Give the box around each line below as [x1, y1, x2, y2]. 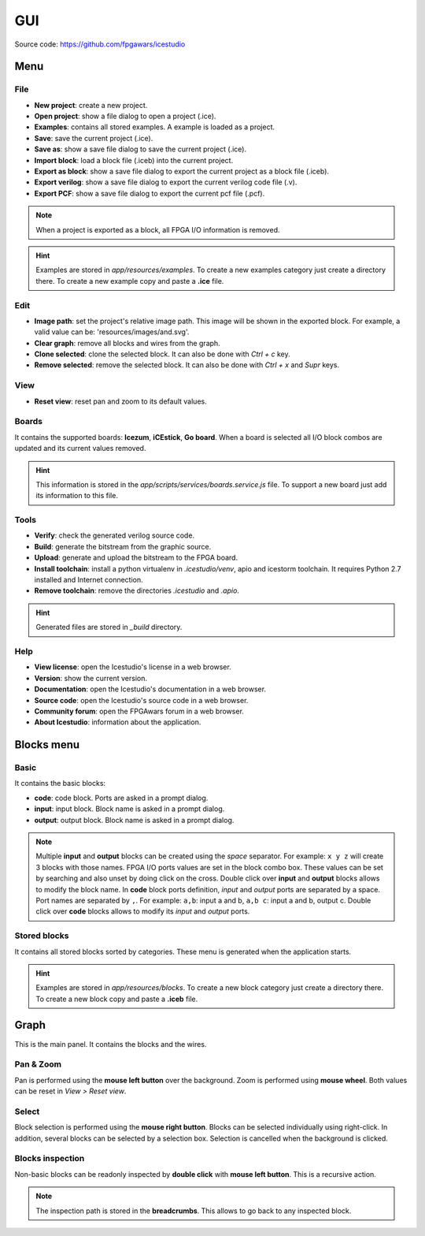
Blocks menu [14, 738, 80, 752]
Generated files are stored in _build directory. [35, 623, 183, 632]
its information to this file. [35, 491, 118, 501]
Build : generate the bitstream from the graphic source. [34, 542, 212, 551]
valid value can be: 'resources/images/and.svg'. [34, 327, 190, 337]
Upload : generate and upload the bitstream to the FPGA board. [34, 553, 238, 563]
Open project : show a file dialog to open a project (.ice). [34, 111, 216, 121]
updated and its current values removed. [14, 444, 146, 453]
